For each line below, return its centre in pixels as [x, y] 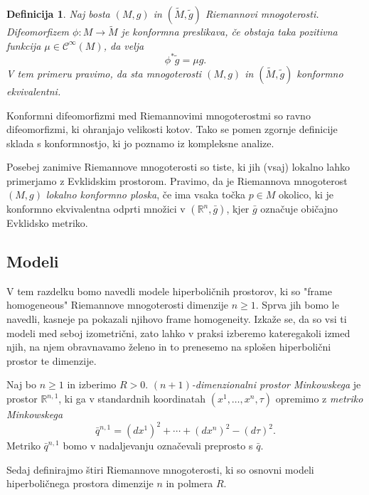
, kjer [238, 209]
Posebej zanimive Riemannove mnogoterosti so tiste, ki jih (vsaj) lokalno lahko [178, 167]
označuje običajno [299, 209]
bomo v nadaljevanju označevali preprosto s [158, 446]
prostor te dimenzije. [52, 360]
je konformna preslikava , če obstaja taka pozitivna [229, 32]
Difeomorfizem [38, 32]
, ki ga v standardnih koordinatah [132, 399]
